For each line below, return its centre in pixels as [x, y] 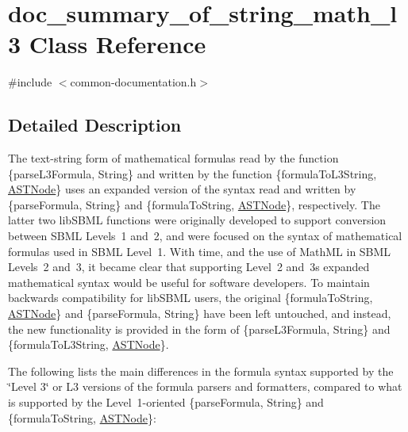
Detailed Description [95, 125]
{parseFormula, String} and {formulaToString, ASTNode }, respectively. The [194, 204]
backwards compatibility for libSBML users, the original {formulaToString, [191, 298]
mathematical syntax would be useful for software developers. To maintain [189, 282]
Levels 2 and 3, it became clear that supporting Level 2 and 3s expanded [189, 267]
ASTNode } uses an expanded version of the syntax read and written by [182, 189]
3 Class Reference [107, 44]
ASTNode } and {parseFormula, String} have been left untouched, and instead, [200, 313]
